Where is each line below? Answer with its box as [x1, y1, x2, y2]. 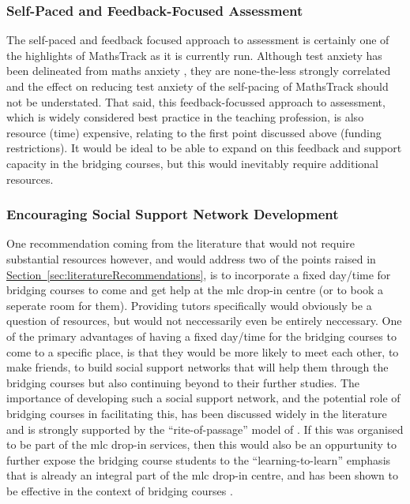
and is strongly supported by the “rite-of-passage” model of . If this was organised [6, 420, 404, 437]
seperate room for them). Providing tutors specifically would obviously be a [6, 297, 372, 313]
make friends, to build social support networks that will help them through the [6, 359, 389, 375]
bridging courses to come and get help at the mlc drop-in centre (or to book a [6, 282, 384, 298]
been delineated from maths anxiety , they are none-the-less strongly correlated [6, 62, 391, 79]
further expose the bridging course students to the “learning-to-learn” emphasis [6, 451, 391, 468]
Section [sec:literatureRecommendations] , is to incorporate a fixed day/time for [6, 266, 391, 282]
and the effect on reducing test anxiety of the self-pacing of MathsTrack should [6, 78, 389, 94]
